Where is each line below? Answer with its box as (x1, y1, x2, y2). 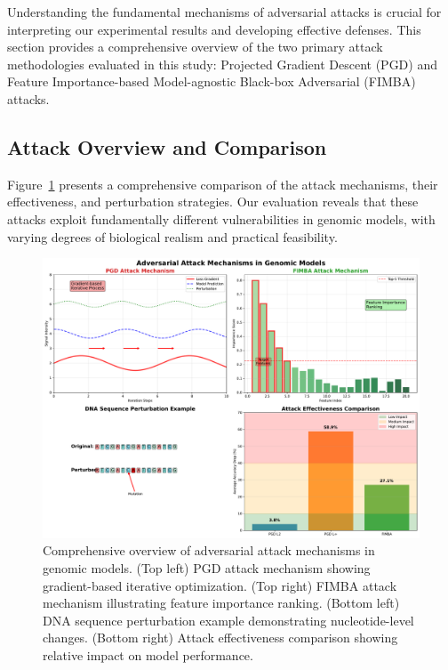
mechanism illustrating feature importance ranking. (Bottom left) (43, 593, 400, 612)
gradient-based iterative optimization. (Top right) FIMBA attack (43, 576, 397, 594)
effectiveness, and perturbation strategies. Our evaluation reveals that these (7, 192, 419, 211)
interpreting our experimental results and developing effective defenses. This (7, 20, 421, 38)
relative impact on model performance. (43, 645, 253, 664)
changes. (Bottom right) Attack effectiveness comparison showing (43, 628, 398, 647)
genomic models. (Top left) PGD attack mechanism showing (43, 559, 371, 577)
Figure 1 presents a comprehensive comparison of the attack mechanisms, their (7, 174, 438, 193)
